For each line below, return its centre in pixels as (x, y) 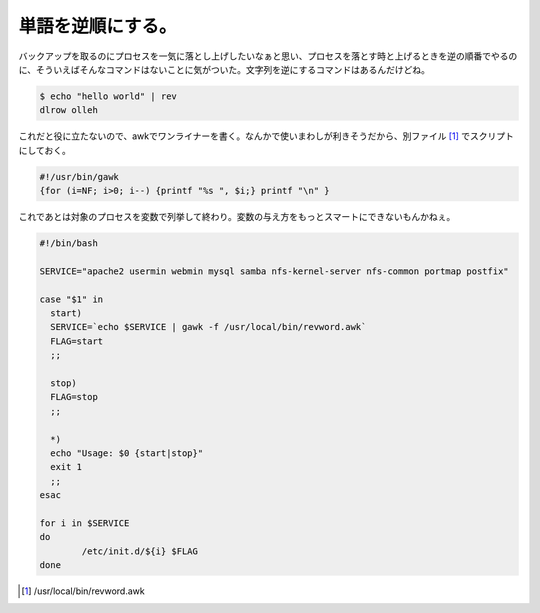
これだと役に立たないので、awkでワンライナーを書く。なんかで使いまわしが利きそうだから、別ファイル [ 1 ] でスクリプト (266, 136)
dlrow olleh (69, 110)
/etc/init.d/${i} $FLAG (140, 551)
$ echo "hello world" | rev (108, 96)
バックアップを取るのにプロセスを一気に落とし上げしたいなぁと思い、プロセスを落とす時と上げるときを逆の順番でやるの (268, 56)
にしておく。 (45, 150)
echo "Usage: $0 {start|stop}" (127, 453)
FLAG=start (77, 341)
